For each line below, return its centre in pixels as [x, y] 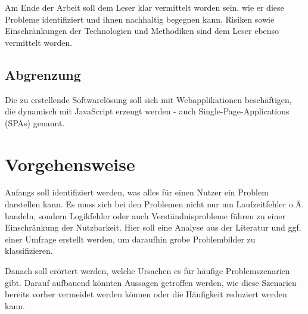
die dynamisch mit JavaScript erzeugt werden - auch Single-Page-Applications [147, 111]
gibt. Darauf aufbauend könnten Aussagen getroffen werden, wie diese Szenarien [151, 282]
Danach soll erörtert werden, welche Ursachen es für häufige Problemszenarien [147, 271]
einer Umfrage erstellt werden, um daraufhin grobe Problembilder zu [130, 239]
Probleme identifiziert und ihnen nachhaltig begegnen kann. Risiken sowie [140, 19]
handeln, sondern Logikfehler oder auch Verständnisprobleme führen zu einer [145, 215]
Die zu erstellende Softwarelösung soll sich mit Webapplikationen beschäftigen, [148, 99]
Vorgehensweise [70, 164]
